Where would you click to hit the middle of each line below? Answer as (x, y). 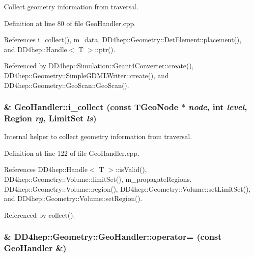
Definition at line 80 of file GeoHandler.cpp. (70, 23)
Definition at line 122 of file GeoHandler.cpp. (72, 153)
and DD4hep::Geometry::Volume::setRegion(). (73, 198)
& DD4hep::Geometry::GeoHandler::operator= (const (113, 237)
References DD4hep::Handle (46, 169)
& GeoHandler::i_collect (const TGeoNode (91, 107)
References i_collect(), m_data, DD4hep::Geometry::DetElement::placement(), (123, 40)
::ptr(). (105, 49)
